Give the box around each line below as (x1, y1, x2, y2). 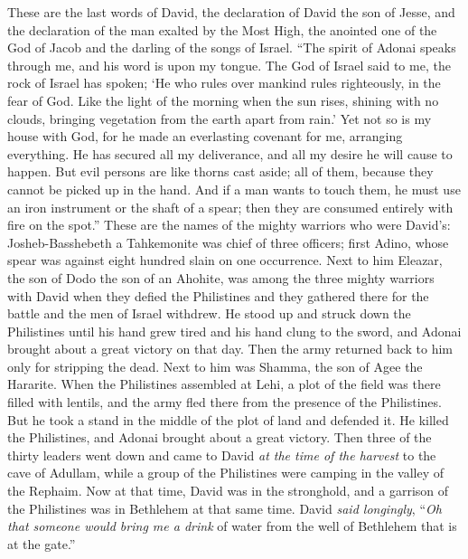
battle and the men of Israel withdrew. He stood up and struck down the (7, 304, 411, 323)
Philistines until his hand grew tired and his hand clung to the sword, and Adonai (7, 321, 462, 340)
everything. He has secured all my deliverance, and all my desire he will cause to (7, 144, 453, 163)
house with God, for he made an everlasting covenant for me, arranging (7, 127, 403, 146)
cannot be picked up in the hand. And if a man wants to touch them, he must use (7, 179, 461, 198)
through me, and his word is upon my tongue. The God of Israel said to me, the (7, 55, 451, 74)
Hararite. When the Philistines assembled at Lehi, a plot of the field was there (7, 374, 441, 393)
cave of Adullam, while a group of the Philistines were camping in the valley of (7, 463, 445, 482)
